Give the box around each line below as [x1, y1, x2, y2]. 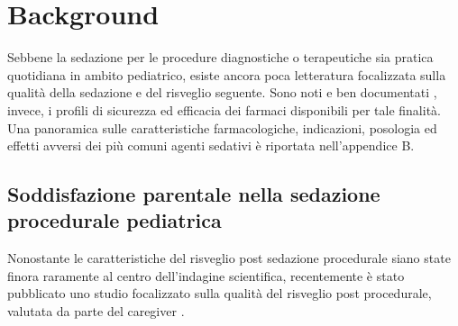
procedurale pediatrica [7, 206, 222, 234]
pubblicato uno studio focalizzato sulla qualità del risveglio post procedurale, [7, 284, 432, 303]
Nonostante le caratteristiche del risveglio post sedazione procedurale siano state [7, 249, 451, 267]
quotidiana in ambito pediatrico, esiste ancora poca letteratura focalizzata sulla [7, 65, 446, 84]
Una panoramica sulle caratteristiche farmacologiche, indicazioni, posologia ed [7, 118, 437, 137]
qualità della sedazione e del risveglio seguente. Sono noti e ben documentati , [7, 83, 437, 102]
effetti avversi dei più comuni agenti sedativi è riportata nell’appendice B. [7, 136, 415, 155]
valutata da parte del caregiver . [7, 302, 185, 321]
